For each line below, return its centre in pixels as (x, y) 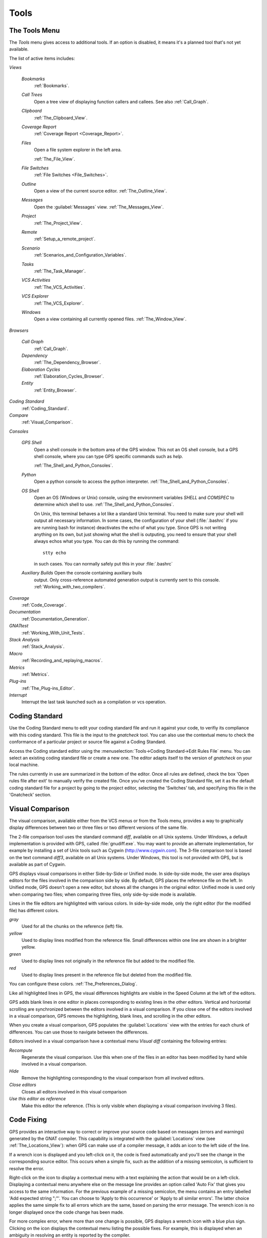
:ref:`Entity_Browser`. (55, 390)
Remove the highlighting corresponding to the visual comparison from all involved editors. (113, 1078)
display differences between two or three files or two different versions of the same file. (98, 827)
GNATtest (19, 626)
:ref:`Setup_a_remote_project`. (65, 239)
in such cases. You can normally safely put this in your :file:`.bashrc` (103, 564)
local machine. (24, 765)
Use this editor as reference (38, 1099)
